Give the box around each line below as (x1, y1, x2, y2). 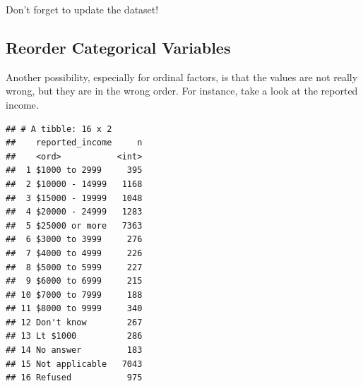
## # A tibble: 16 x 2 (6, 123, 112, 134)
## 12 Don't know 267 (6, 317, 143, 327)
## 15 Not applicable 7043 (6, 358, 143, 369)
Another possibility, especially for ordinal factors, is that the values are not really (6, 69, 358, 84)
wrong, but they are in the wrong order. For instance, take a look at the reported (6, 83, 358, 98)
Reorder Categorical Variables (6, 36, 231, 58)
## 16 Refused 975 (6, 373, 143, 383)
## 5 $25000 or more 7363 (6, 220, 143, 231)
